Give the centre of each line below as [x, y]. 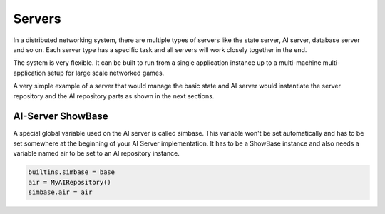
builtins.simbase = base [72, 172]
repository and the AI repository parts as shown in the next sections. [114, 96]
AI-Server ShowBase [61, 117]
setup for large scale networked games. [106, 73]
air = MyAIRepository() [70, 182]
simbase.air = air [60, 192]
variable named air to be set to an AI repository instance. [96, 153]
